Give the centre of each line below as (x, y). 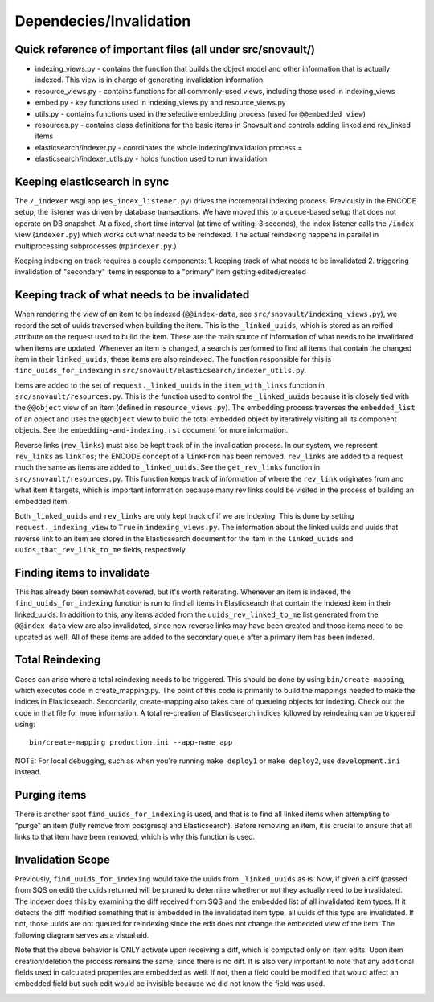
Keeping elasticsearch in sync (92, 182)
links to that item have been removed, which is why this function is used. (135, 836)
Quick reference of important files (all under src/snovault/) (165, 49)
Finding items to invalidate (82, 572)
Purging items (51, 795)
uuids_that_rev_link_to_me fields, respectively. (101, 550)
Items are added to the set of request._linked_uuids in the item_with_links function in (170, 385)
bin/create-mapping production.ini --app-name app (131, 743)
